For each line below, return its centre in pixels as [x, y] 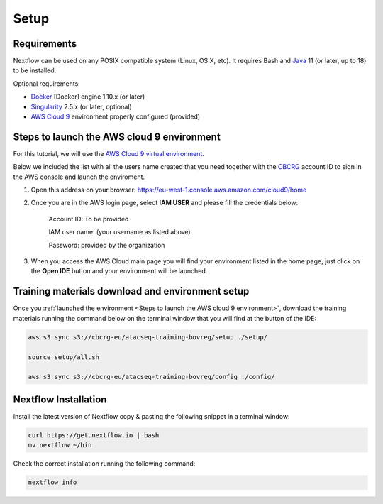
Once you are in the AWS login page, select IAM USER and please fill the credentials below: [165, 203]
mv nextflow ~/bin [60, 445]
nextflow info [52, 482]
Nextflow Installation [60, 399]
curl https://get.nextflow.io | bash [94, 435]
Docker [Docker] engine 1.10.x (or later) [88, 97]
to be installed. [35, 70]
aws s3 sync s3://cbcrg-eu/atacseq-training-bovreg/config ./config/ [151, 377]
